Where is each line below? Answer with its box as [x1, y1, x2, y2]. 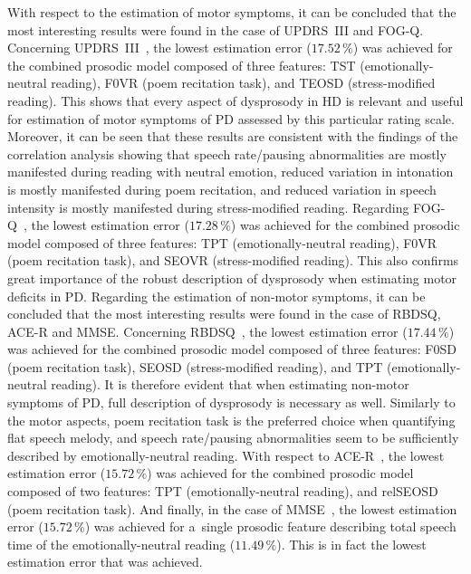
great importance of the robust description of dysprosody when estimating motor [7, 268, 457, 287]
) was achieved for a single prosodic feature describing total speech [84, 517, 457, 536]
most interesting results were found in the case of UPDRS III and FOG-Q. [7, 20, 424, 39]
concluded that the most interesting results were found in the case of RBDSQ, [7, 304, 441, 323]
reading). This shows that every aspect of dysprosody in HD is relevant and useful [7, 91, 464, 110]
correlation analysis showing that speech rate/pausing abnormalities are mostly [7, 144, 447, 163]
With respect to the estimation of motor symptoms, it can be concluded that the [7, 3, 457, 21]
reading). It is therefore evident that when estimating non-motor [51, 375, 409, 394]
